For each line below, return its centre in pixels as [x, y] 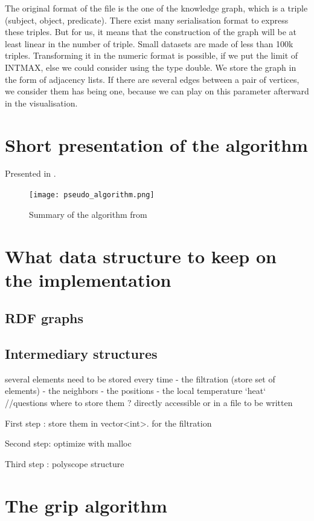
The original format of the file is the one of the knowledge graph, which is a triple [156, 8]
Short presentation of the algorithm [156, 144]
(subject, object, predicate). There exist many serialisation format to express [147, 20]
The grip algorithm [86, 505]
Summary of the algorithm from [88, 214]
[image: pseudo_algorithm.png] [92, 195]
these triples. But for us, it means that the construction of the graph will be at [151, 32]
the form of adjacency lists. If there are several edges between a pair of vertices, [152, 79]
